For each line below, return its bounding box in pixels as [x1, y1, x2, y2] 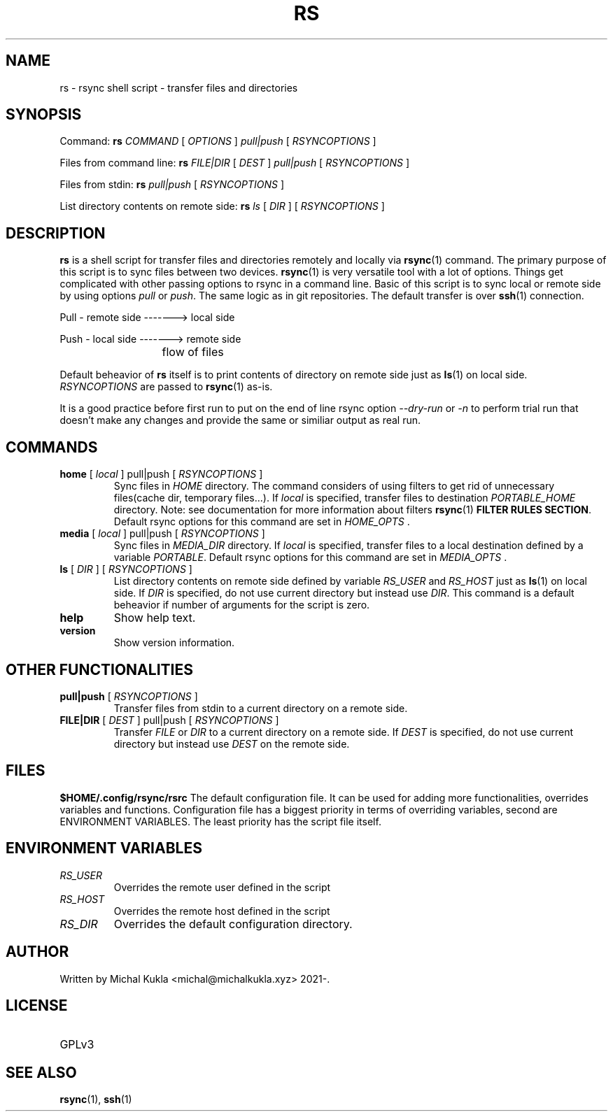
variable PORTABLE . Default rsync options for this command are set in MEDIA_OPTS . [113, 551, 507, 564]
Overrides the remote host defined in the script [113, 904, 330, 917]
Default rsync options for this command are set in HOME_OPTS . [113, 515, 410, 528]
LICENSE [6, 996, 68, 1014]
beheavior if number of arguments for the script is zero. [113, 599, 370, 611]
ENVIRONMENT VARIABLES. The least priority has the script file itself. [59, 815, 381, 827]
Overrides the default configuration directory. [113, 916, 353, 931]
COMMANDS [6, 438, 98, 456]
